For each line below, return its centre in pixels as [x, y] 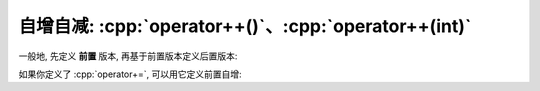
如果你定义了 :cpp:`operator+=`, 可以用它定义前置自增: [130, 74]
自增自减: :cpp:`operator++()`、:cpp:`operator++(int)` [245, 26]
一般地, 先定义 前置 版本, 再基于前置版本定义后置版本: [128, 56]
